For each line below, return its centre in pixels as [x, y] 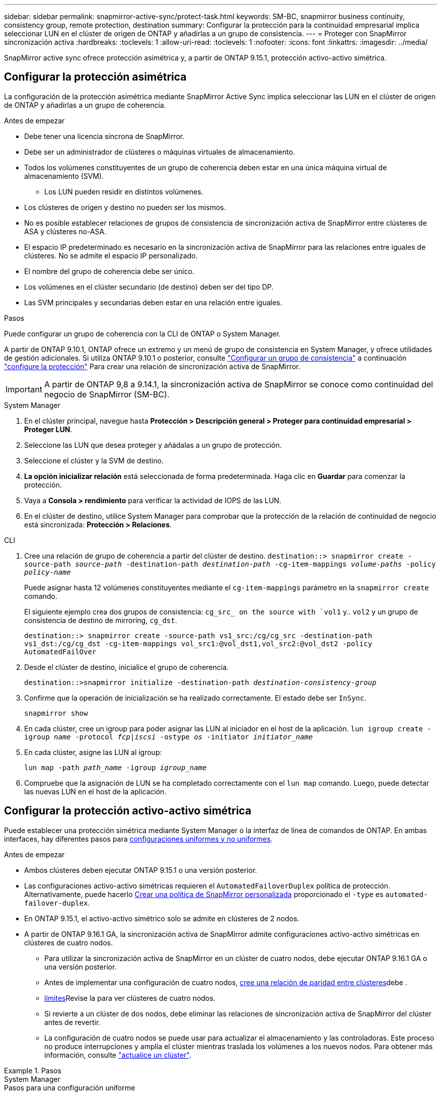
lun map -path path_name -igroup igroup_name [116, 767]
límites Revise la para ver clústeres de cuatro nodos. [130, 998]
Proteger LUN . [48, 429]
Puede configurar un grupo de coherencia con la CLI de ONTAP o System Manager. [142, 333]
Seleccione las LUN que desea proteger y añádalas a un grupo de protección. [153, 445]
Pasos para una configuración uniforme [70, 1087]
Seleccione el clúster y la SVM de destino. [94, 460]
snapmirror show [56, 713]
